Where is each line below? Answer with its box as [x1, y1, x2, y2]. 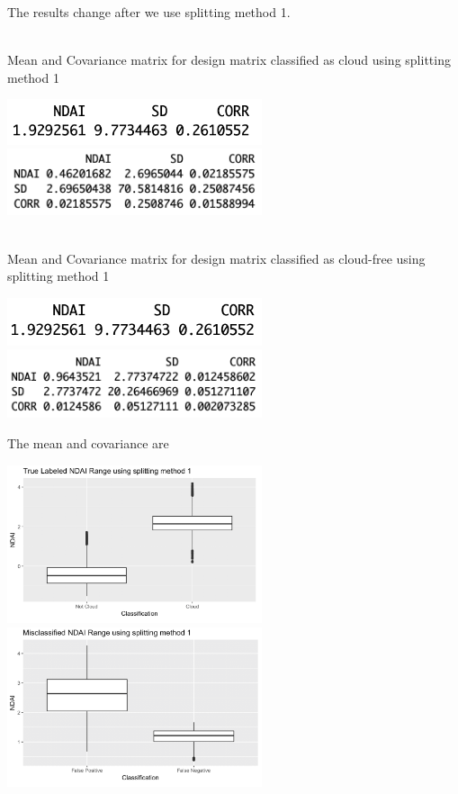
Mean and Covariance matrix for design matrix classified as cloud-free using [7, 248, 426, 267]
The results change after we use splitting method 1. [7, 3, 291, 21]
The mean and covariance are [7, 434, 169, 452]
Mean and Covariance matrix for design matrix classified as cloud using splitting [7, 50, 451, 69]
